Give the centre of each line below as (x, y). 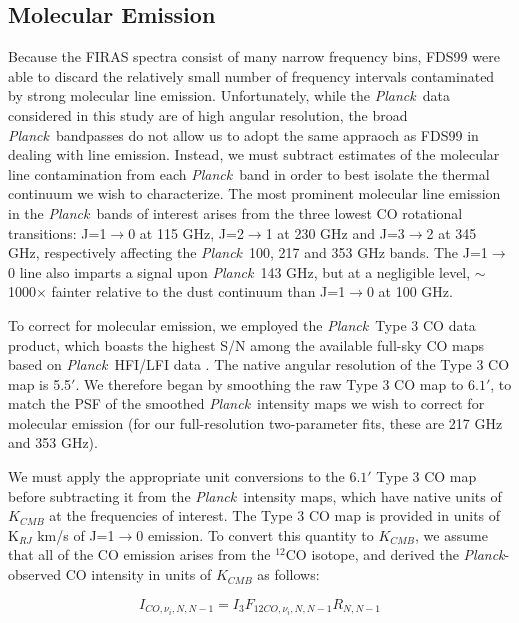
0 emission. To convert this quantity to (255, 534)
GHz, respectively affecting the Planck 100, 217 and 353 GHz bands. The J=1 (248, 252)
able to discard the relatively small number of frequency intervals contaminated (251, 75)
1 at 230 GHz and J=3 (335, 232)
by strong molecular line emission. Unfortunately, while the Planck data (229, 95)
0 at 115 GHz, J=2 (186, 232)
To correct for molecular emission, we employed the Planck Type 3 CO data (242, 324)
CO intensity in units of (138, 574)
